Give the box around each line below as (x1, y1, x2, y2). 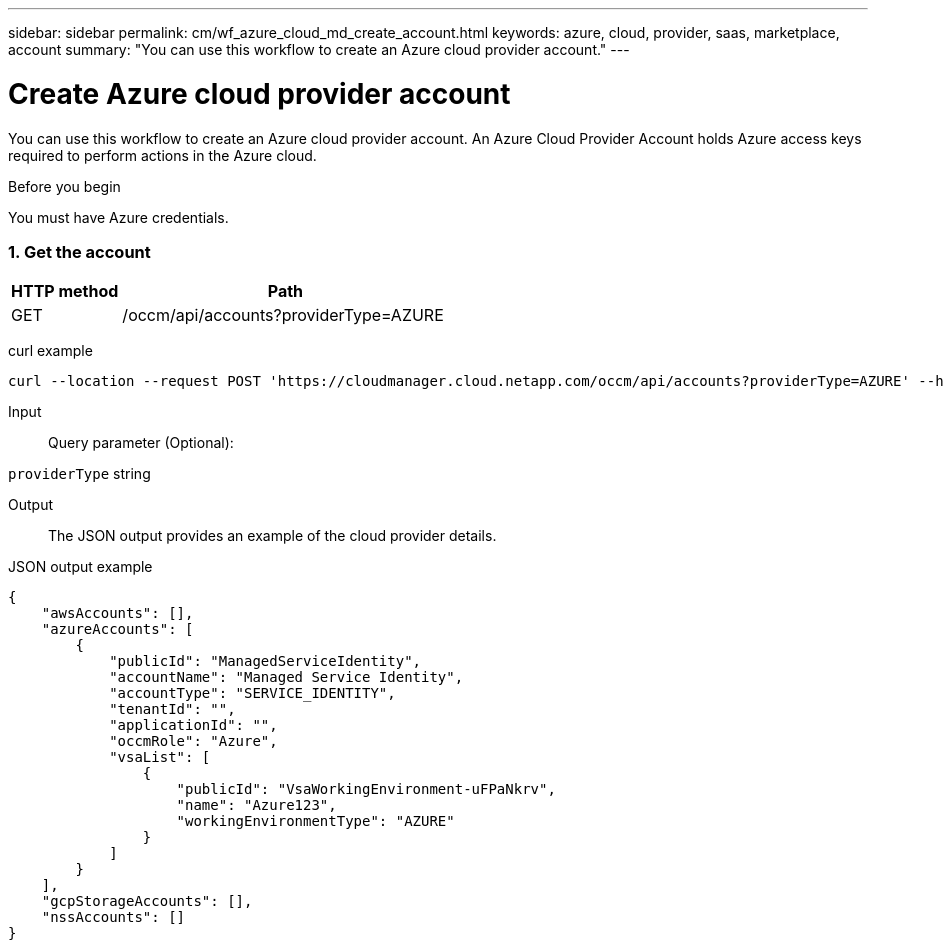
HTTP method (11, 281, 119, 302)
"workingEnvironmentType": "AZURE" (176, 813, 455, 830)
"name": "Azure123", (176, 797, 337, 814)
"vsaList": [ (109, 749, 211, 766)
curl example (8, 342, 93, 360)
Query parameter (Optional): (48, 434, 234, 452)
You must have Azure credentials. (8, 208, 229, 226)
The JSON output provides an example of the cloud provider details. (48, 527, 497, 545)
